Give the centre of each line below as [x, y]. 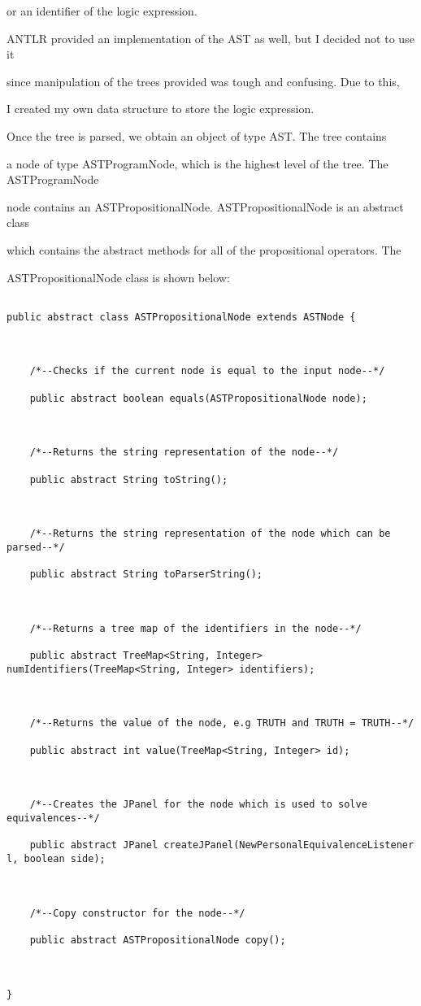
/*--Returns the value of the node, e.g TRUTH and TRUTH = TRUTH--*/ [222, 723]
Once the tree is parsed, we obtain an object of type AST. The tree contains [197, 135]
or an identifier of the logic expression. [102, 11]
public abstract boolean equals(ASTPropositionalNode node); [198, 398]
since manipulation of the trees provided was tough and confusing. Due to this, [203, 81]
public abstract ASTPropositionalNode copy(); [158, 940]
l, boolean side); [56, 859]
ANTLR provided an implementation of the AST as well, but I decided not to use [210, 38]
